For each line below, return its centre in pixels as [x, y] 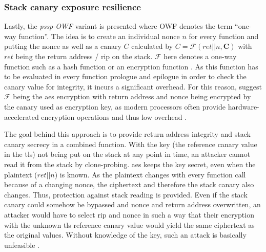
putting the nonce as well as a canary [63, 46]
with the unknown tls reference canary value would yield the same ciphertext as [129, 224]
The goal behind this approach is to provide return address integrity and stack [127, 134]
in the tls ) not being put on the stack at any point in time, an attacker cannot [127, 154]
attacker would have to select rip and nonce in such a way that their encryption [129, 214]
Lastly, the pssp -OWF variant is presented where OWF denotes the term [118, 26]
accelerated [22, 116]
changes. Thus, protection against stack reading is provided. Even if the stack [126, 194]
